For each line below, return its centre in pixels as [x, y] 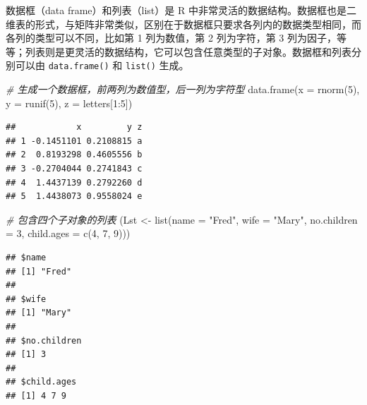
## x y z [74, 127]
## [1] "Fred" [39, 271]
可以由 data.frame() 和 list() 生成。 [102, 65]
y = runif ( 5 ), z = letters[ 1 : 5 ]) [69, 103]
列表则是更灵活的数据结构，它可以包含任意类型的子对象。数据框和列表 [188, 51]
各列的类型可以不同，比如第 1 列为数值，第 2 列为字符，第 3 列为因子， [171, 38]
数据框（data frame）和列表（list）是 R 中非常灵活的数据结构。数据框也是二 [181, 10]
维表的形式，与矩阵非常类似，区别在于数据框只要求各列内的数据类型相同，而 [183, 24]
